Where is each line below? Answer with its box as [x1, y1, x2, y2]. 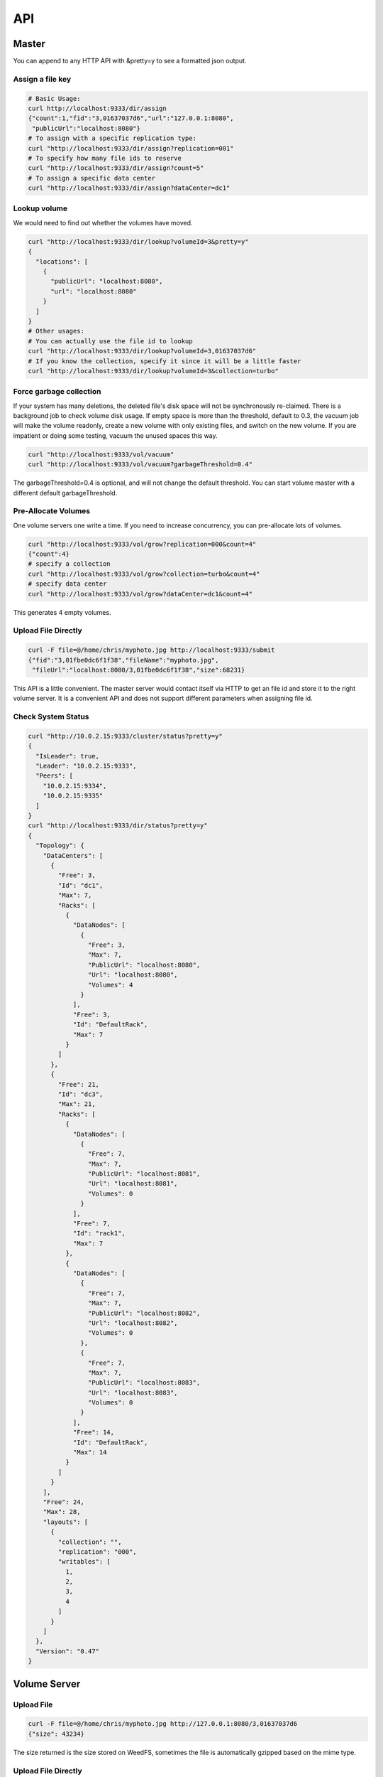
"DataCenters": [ [43, 852, 104, 859]
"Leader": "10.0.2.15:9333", [35, 762, 138, 771]
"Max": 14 [72, 1449, 107, 1456]
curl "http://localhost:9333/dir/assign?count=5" [28, 164, 204, 172]
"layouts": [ [43, 1518, 89, 1526]
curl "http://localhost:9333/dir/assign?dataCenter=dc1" [28, 184, 231, 192]
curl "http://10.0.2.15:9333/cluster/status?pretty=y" [28, 732, 223, 740]
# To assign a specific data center [28, 174, 156, 182]
